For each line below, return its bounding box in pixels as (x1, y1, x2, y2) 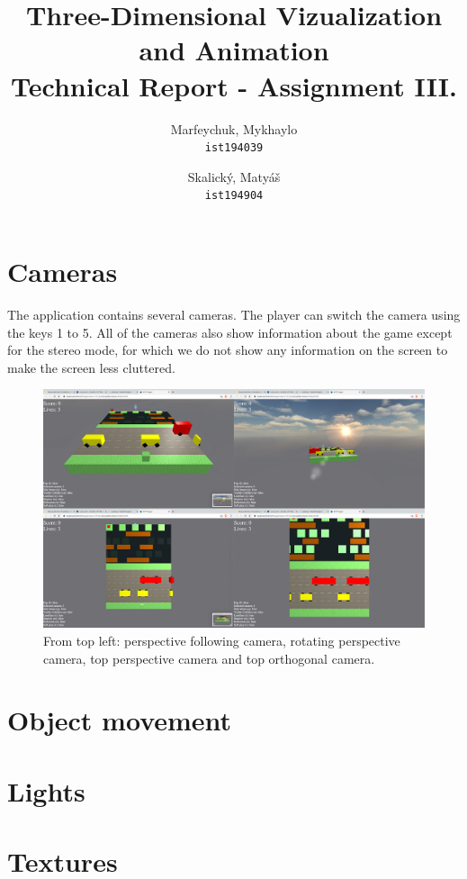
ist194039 (204, 141, 264, 155)
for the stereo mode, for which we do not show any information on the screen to (7, 340, 448, 359)
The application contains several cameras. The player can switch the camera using (7, 304, 461, 323)
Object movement (7, 702, 232, 739)
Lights (7, 772, 85, 809)
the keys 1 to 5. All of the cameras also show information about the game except (7, 322, 453, 341)
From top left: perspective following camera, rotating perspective (43, 630, 400, 649)
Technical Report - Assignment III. (11, 67, 457, 104)
